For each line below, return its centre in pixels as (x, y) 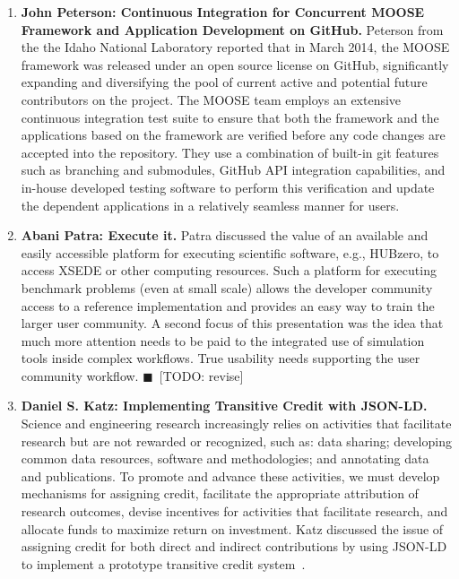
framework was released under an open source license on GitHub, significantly (235, 64)
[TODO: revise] (201, 375)
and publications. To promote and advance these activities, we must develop (230, 475)
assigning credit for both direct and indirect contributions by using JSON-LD (234, 546)
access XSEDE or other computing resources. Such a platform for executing (229, 270)
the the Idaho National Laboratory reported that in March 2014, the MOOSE (235, 47)
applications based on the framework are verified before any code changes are (233, 135)
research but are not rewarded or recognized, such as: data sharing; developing (236, 441)
